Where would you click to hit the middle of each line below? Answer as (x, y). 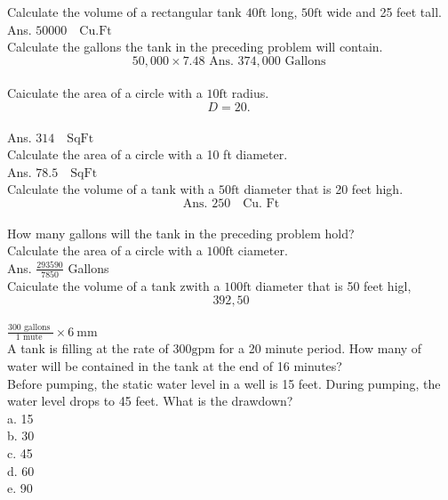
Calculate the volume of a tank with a (111, 189)
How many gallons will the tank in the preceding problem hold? (181, 233)
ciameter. (263, 250)
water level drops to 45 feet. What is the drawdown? (150, 401)
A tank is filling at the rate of (88, 348)
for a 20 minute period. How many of (320, 348)
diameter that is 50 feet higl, (333, 286)
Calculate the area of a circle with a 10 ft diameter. (148, 154)
